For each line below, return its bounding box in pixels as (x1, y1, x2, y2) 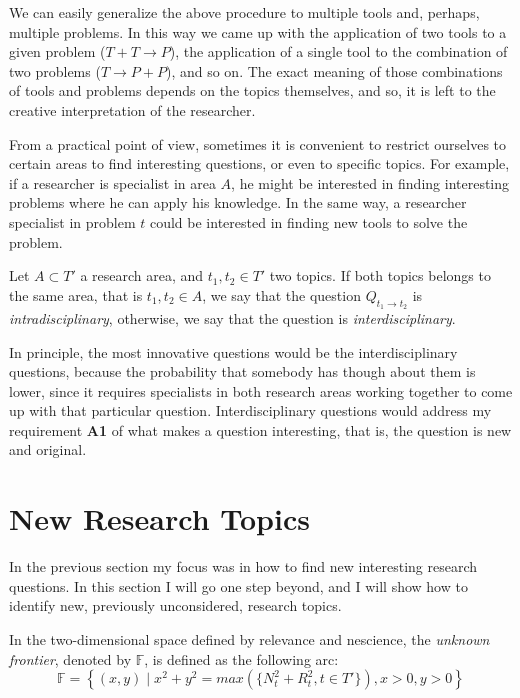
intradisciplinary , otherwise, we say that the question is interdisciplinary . (9, 307, 456, 328)
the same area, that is (9, 284, 143, 305)
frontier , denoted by (9, 648, 132, 669)
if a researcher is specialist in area (9, 172, 216, 193)
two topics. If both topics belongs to (269, 265, 491, 286)
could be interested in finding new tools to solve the (149, 211, 468, 232)
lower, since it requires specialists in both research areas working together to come (9, 380, 513, 401)
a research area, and (80, 265, 204, 286)
